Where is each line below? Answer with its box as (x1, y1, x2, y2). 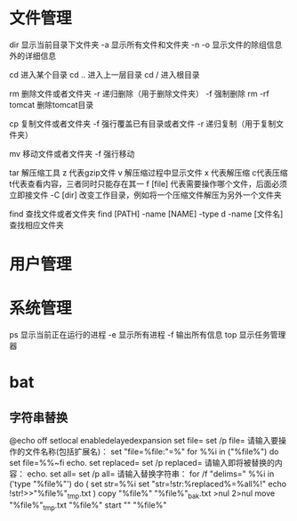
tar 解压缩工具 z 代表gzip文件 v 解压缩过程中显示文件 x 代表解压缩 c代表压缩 (9, 167, 288, 178)
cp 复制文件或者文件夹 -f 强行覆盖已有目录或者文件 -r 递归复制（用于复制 (9, 118, 277, 129)
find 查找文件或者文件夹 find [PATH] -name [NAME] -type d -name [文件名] (9, 208, 284, 219)
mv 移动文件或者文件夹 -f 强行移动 (9, 148, 135, 159)
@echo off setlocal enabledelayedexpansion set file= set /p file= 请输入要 (9, 436, 279, 446)
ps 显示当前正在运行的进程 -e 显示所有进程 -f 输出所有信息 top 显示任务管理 (9, 330, 286, 340)
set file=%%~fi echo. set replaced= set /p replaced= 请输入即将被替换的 (9, 458, 276, 468)
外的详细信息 (9, 50, 56, 61)
